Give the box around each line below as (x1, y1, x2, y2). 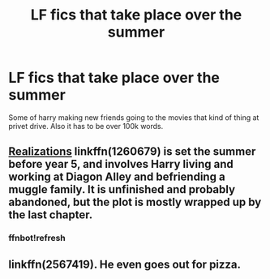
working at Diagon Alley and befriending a (8, 170, 225, 184)
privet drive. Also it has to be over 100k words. (8, 121, 164, 131)
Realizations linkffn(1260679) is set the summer (8, 144, 256, 159)
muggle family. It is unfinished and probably (8, 182, 236, 196)
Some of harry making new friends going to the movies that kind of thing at (8, 112, 259, 122)
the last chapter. (8, 208, 93, 222)
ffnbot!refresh (8, 233, 66, 244)
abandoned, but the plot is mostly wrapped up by (8, 195, 262, 209)
